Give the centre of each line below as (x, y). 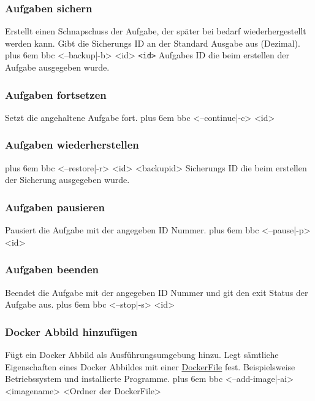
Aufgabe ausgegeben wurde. (57, 67)
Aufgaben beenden (52, 269)
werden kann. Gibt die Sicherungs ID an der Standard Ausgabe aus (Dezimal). (153, 43)
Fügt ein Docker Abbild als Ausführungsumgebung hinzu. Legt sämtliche (142, 354)
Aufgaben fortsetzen (56, 94)
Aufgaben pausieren (55, 207)
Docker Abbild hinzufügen (71, 331)
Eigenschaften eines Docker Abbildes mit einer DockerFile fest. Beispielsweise (150, 366)
